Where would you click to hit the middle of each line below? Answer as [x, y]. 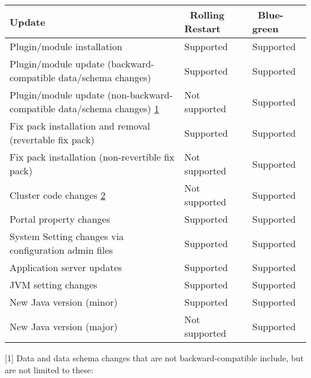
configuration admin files [61, 250]
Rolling [207, 15]
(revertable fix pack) [52, 139]
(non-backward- [140, 95]
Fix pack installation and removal [80, 126]
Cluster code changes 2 [58, 195]
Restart [202, 28]
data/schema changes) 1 [109, 108]
